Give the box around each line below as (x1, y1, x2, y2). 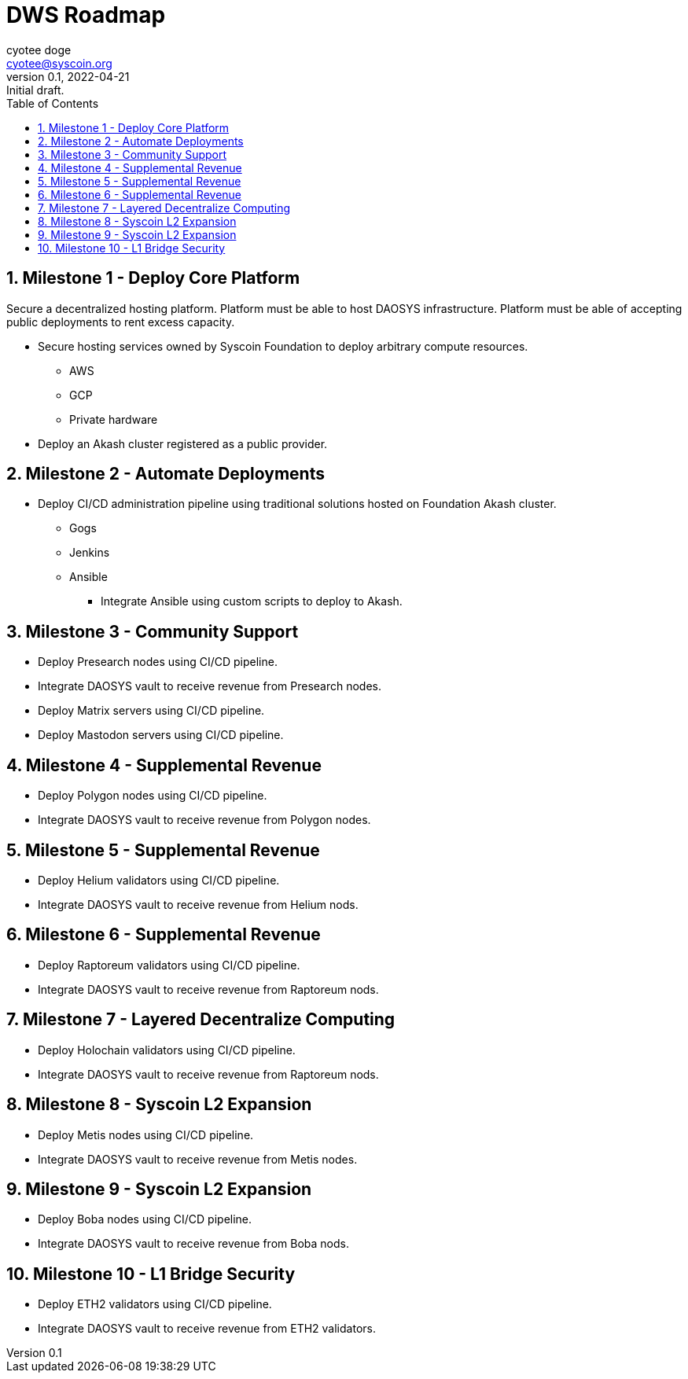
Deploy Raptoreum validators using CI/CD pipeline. (38, 958, 300, 972)
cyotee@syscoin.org (6, 56, 112, 70)
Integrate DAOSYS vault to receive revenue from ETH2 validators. (38, 1322, 376, 1336)
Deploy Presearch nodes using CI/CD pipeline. (38, 655, 278, 669)
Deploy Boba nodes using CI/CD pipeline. (38, 1212, 252, 1226)
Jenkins (69, 546, 110, 560)
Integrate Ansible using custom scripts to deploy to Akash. (101, 594, 403, 609)
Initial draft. (6, 83, 64, 97)
